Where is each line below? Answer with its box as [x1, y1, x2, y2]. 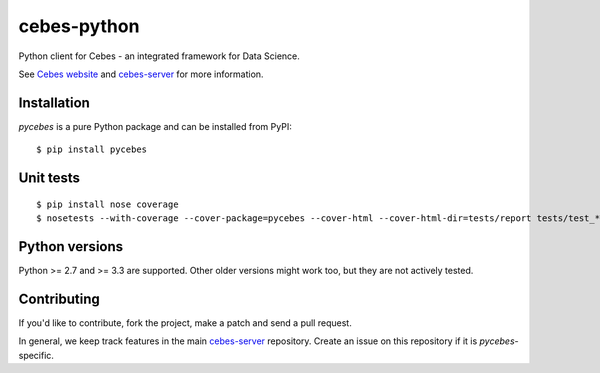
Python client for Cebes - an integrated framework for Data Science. [18, 50, 300, 62]
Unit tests [18, 170, 80, 187]
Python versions [18, 238, 124, 255]
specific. [18, 349, 55, 361]
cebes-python [18, 15, 140, 37]
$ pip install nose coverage [36, 198, 179, 210]
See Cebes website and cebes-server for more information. [18, 68, 264, 80]
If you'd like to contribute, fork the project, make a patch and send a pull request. [18, 316, 352, 329]
